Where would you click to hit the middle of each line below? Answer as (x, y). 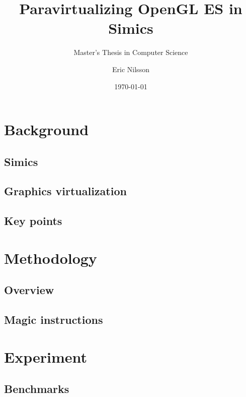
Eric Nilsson (131, 69)
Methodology (51, 258)
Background (47, 129)
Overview (29, 290)
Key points (33, 221)
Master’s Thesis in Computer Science (131, 52)
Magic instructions (54, 320)
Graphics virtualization (65, 191)
